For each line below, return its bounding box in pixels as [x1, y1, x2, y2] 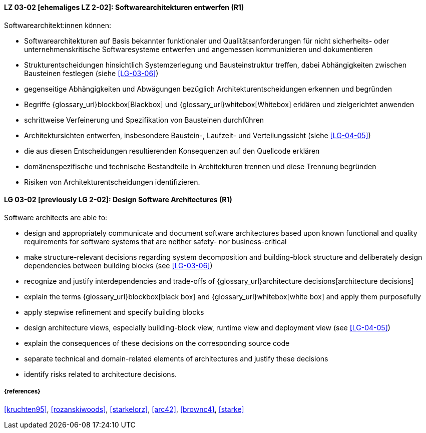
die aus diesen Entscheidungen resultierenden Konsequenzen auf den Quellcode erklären [24, 146, 320, 155]
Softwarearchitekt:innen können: [4, 21, 112, 30]
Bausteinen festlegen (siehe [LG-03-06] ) [24, 69, 159, 78]
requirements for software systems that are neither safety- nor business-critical [24, 237, 287, 246]
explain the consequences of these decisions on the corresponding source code [24, 338, 290, 347]
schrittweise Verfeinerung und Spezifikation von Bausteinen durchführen [24, 115, 264, 124]
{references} [4, 388, 41, 395]
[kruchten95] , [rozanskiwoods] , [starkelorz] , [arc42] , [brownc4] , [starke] [4, 404, 244, 413]
